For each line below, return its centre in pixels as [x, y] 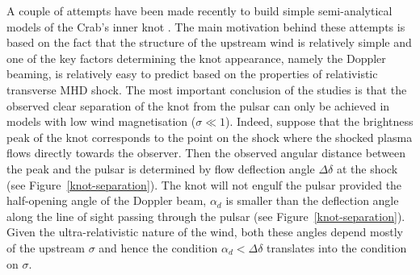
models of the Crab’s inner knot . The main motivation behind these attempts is [206, 26]
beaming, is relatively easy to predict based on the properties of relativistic [192, 74]
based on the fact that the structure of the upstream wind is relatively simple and [209, 42]
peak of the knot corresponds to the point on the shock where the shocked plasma [210, 137]
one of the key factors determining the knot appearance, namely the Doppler [196, 58]
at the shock [367, 168]
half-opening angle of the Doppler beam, [107, 200]
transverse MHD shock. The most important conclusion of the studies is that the [207, 89]
